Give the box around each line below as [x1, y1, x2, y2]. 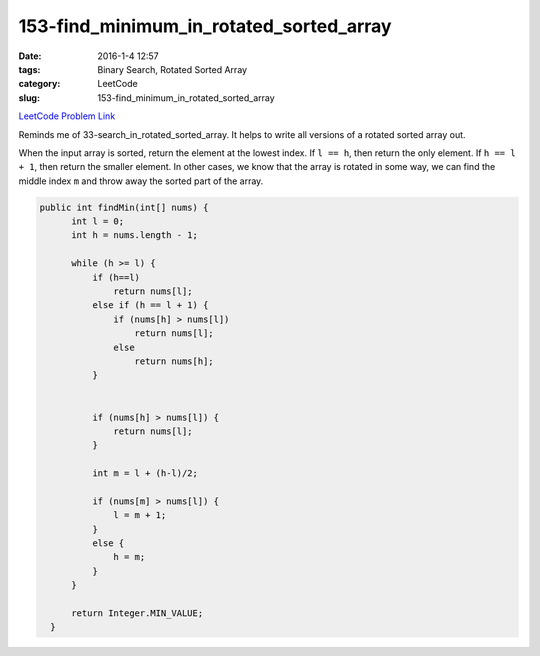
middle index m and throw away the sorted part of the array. [18, 175, 264, 187]
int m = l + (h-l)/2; [91, 468, 199, 479]
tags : [18, 63, 41, 75]
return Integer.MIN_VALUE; [71, 607, 204, 619]
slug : [18, 91, 40, 104]
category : [18, 78, 61, 90]
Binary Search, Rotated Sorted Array [97, 63, 248, 75]
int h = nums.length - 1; [71, 230, 199, 241]
